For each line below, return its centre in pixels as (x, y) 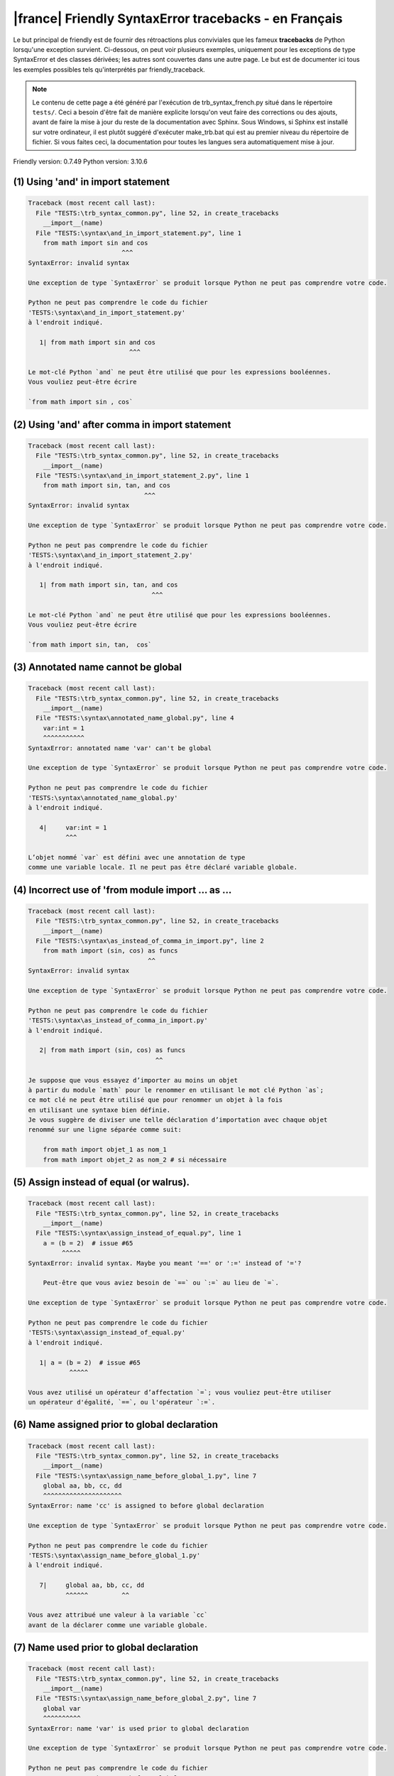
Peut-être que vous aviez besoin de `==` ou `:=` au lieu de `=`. (161, 1283)
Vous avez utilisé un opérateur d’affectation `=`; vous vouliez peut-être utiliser (180, 1392)
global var (62, 1708)
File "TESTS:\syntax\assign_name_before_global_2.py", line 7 (146, 1699)
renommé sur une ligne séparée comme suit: (105, 1130)
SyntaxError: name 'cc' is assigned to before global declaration (146, 1506)
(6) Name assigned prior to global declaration (115, 1425)
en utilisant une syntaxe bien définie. (99, 1110)
